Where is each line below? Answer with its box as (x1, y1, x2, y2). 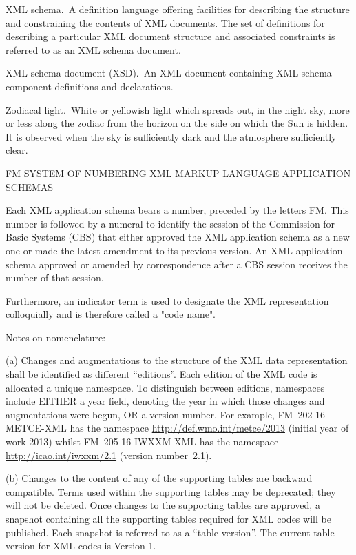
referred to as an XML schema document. (6, 42, 181, 57)
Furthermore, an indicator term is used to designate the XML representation (6, 293, 329, 307)
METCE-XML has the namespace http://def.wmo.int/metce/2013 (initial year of (6, 421, 349, 435)
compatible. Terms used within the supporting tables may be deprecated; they (6, 484, 336, 498)
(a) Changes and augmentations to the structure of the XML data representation (6, 353, 348, 367)
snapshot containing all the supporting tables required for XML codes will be (6, 512, 331, 525)
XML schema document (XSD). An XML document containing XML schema (6, 65, 332, 80)
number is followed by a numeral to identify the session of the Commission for (6, 216, 335, 230)
